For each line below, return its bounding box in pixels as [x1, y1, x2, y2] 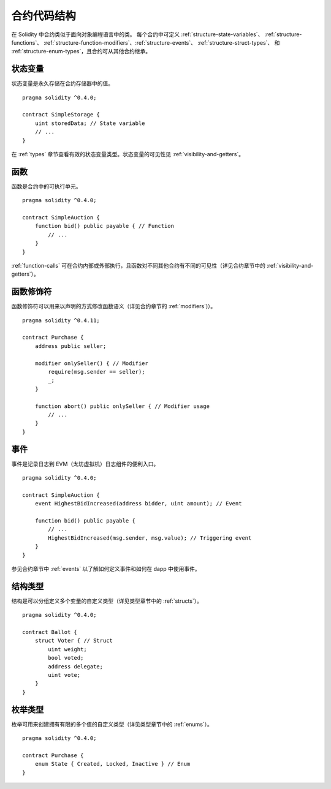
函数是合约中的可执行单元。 [11, 183, 82, 190]
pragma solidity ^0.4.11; [22, 317, 101, 324]
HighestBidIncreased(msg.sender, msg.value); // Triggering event [48, 534, 252, 542]
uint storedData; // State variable [34, 119, 145, 127]
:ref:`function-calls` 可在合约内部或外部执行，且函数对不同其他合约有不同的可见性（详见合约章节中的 [11, 262, 266, 269]
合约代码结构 [11, 9, 77, 23]
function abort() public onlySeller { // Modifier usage [34, 402, 210, 410]
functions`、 [11, 39, 43, 46]
